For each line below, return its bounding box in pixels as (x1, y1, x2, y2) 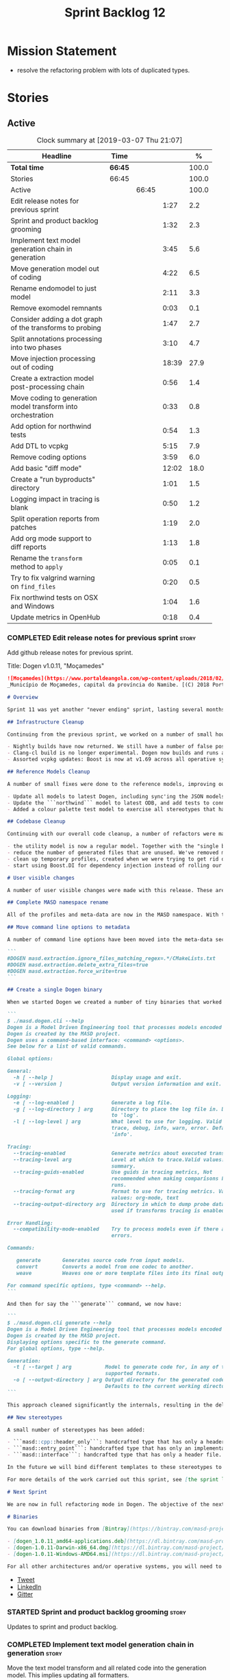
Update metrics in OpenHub (10, 612, 101, 621)
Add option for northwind (10, 421, 92, 431)
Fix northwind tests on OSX (10, 593, 99, 602)
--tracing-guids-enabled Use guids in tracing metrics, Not (13, 1169, 213, 1176)
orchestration (10, 410, 54, 419)
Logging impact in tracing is (10, 494, 100, 504)
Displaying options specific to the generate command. (7, 1338, 167, 1346)
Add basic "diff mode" (10, 463, 82, 473)
